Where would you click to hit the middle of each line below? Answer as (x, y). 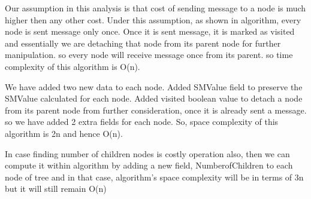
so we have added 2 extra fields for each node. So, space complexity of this (142, 122)
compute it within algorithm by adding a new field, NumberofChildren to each (149, 165)
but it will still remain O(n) (56, 189)
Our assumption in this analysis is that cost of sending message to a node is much (155, 8)
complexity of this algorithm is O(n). (73, 66)
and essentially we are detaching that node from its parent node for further (143, 43)
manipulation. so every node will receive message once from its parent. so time (149, 55)
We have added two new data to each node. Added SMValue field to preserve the (154, 86)
